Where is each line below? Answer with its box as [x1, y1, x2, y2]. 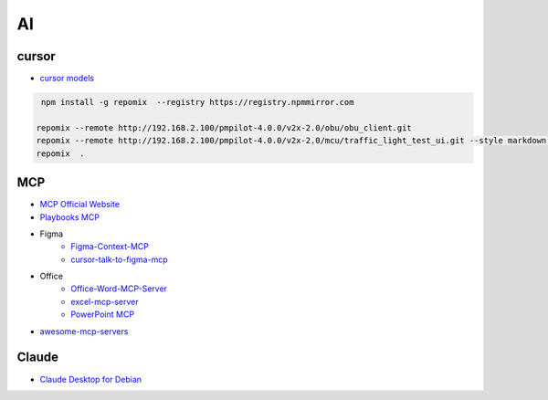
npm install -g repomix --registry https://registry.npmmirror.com [41, 97, 354, 108]
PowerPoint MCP [70, 309, 135, 320]
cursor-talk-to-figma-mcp [70, 254, 168, 265]
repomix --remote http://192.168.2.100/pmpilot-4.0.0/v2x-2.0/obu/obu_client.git [36, 122, 413, 132]
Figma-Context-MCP [70, 241, 150, 252]
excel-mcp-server [70, 296, 139, 307]
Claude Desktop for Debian [39, 374, 142, 384]
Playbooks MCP [39, 211, 100, 223]
